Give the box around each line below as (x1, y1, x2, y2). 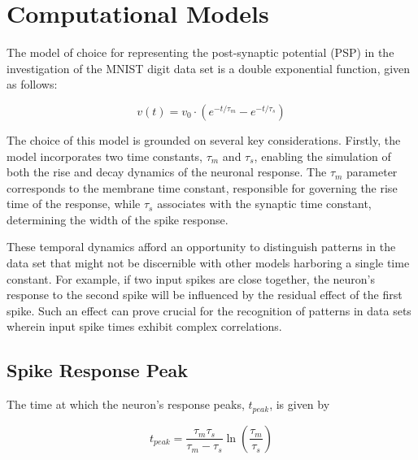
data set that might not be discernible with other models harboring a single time (7, 254, 410, 271)
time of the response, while (7, 195, 141, 212)
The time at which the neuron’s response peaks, (7, 396, 245, 413)
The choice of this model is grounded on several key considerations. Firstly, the (7, 131, 401, 148)
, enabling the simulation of (254, 147, 391, 164)
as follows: (7, 76, 58, 93)
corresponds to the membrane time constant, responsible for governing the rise (7, 179, 398, 196)
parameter (346, 163, 398, 180)
